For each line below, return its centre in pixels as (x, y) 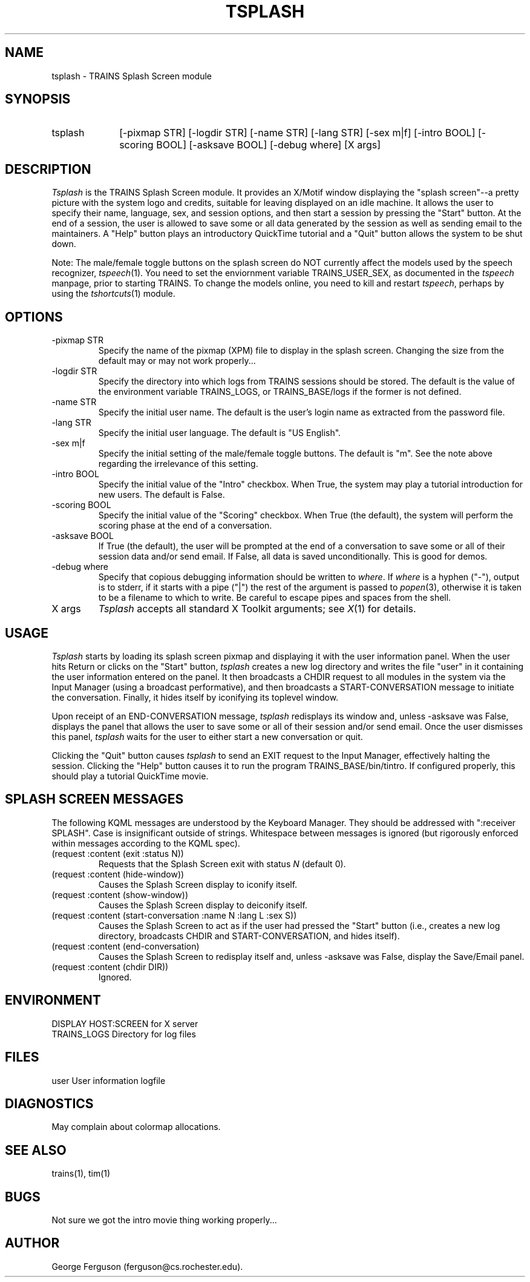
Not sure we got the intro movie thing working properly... (164, 1220)
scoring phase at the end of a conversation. (185, 526)
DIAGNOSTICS (49, 1103)
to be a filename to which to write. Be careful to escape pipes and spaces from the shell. (275, 598)
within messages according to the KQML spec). (146, 843)
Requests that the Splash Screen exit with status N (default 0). (222, 864)
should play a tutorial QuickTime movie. (130, 776)
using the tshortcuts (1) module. (113, 294)
